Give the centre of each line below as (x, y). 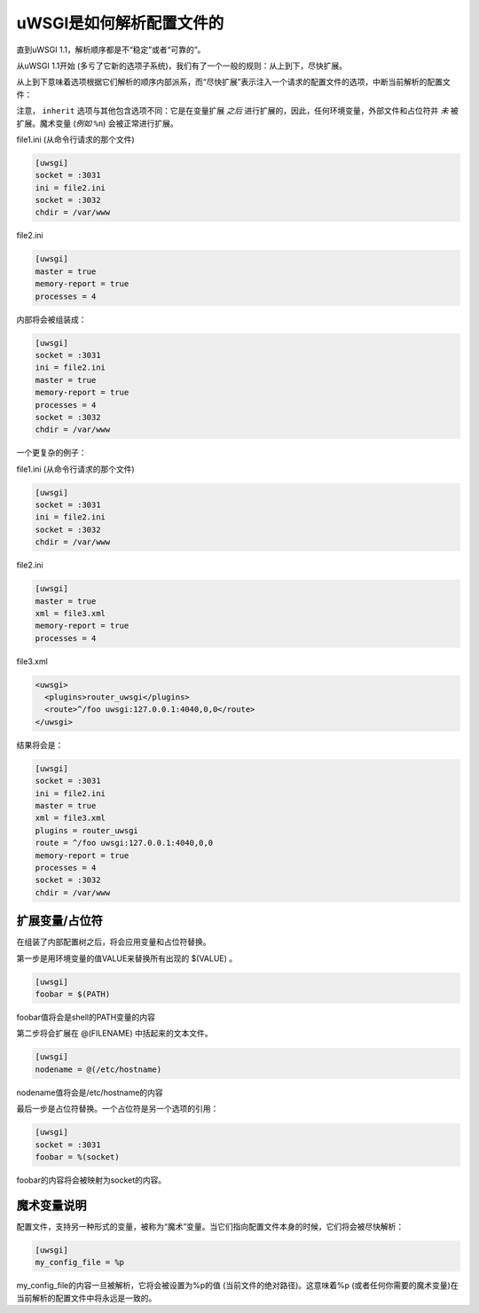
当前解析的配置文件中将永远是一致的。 (86, 1298)
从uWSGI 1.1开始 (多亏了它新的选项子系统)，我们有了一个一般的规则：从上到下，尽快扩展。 (182, 66)
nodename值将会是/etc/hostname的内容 (90, 1092)
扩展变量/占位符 (60, 921)
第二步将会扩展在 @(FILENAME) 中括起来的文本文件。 (114, 1034)
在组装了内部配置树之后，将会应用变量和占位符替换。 (114, 942)
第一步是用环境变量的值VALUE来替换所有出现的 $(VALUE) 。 (127, 958)
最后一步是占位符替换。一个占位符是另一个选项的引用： (118, 1109)
